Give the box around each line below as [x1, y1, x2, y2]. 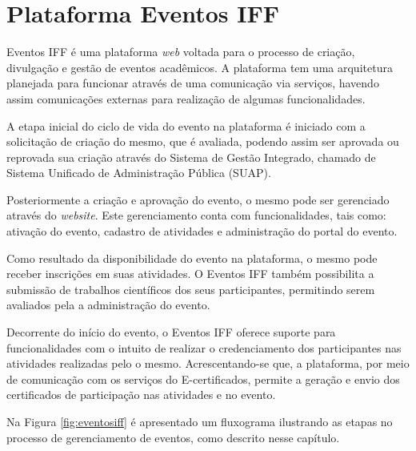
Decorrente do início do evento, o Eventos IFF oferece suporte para [6, 324, 336, 340]
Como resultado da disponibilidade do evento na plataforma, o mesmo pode [6, 249, 378, 266]
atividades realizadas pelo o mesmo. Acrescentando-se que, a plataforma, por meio [6, 355, 410, 372]
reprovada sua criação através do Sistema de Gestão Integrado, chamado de [6, 148, 376, 165]
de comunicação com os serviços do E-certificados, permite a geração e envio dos [6, 370, 400, 387]
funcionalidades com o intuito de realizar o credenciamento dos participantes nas [6, 339, 402, 356]
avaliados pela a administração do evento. [6, 296, 210, 313]
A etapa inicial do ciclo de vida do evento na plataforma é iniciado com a [6, 117, 366, 134]
